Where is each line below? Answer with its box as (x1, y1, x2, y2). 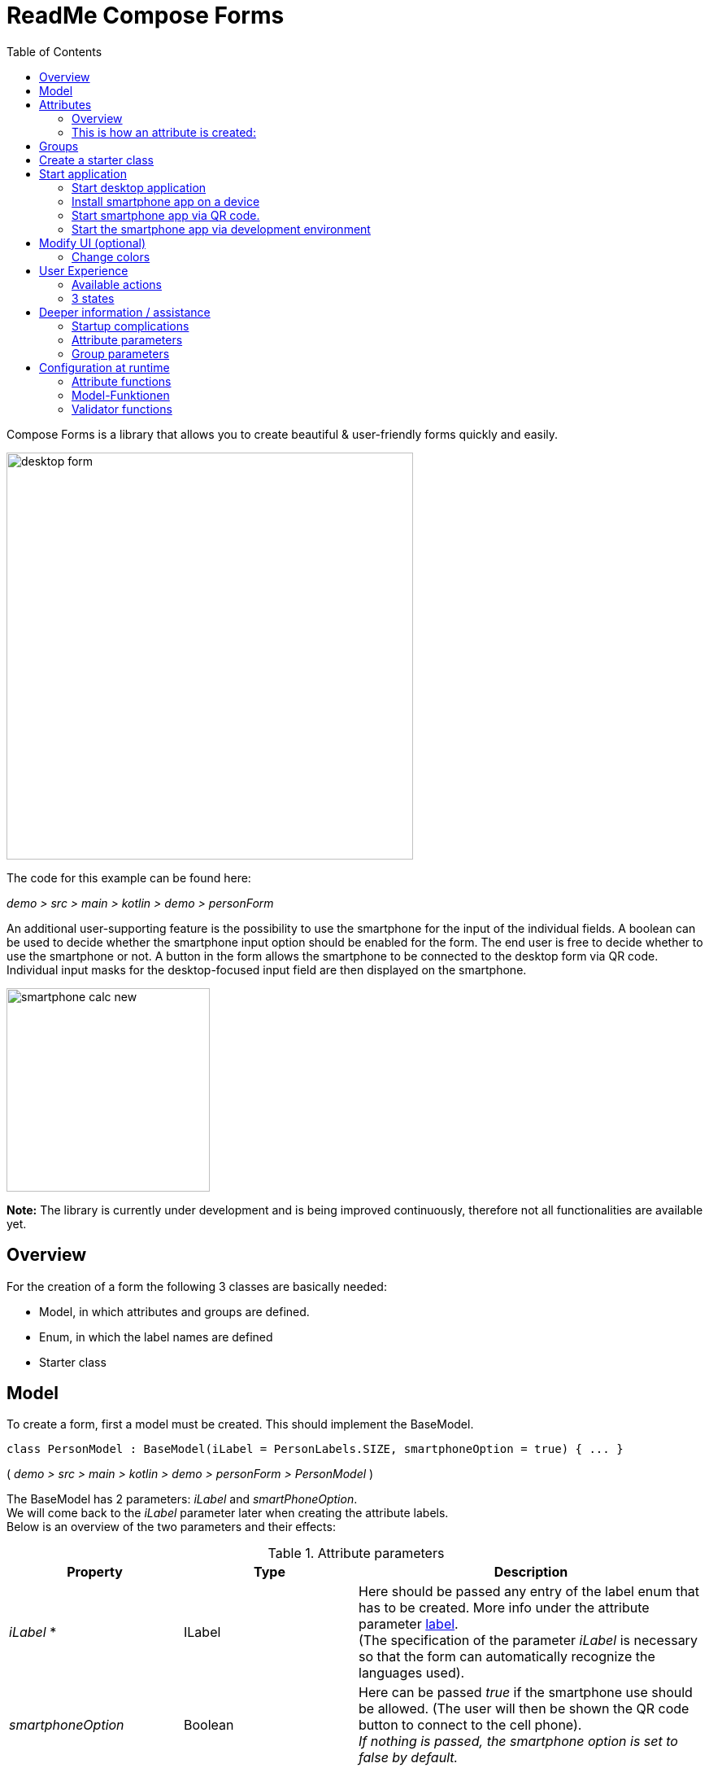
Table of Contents (7, 44, 102, 59)
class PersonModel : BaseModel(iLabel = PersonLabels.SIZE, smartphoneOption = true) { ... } (7, 1442, 624, 1456)
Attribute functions (72, 374, 172, 388)
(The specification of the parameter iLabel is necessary (359, 1632, 698, 1649)
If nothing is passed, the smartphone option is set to (359, 1733, 678, 1750)
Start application (39, 166, 127, 181)
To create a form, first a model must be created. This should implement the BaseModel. (7, 1417, 474, 1432)
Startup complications (72, 318, 189, 333)
